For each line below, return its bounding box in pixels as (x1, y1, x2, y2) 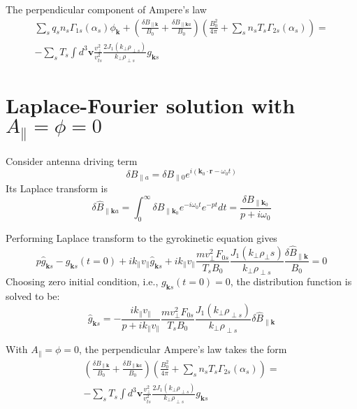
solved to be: (6, 289, 60, 303)
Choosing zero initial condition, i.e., (6, 274, 159, 289)
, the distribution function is (230, 274, 352, 289)
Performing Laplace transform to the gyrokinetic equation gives (6, 231, 277, 245)
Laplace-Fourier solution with (6, 91, 296, 120)
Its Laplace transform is (6, 181, 108, 195)
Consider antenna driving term (6, 153, 138, 168)
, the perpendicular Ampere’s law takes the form (79, 342, 287, 357)
